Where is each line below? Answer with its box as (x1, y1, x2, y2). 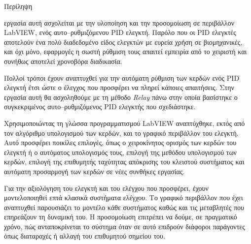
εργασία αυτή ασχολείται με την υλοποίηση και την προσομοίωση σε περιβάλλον (4, 17, 234, 28)
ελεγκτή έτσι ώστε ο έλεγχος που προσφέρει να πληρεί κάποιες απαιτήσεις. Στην (4, 82, 234, 92)
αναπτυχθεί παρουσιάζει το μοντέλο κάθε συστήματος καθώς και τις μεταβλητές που (4, 202, 245, 212)
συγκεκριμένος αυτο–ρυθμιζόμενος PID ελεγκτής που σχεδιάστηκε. (4, 101, 196, 112)
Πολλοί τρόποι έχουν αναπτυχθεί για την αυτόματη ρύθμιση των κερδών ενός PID (4, 72, 240, 83)
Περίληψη (4, 1, 33, 11)
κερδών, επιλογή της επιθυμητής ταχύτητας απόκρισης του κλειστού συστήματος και (4, 156, 245, 167)
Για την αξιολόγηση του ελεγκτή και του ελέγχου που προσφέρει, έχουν (4, 183, 209, 193)
